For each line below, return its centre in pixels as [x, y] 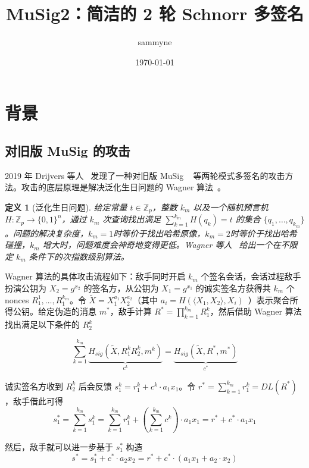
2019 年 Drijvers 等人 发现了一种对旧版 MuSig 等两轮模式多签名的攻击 [145, 175]
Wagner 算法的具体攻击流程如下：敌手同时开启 [95, 276]
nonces [17, 299]
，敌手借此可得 [34, 401]
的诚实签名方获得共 [233, 288]
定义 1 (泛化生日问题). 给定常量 [66, 207]
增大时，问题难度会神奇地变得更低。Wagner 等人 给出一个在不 [166, 245]
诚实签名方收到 [34, 386]
